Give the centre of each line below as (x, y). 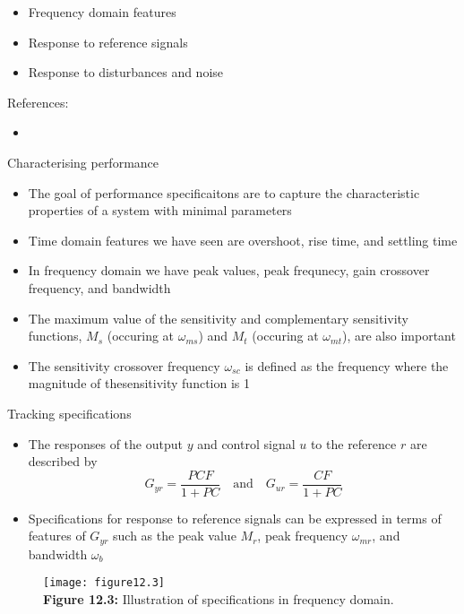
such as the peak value (175, 536)
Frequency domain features (102, 12)
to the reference (353, 443)
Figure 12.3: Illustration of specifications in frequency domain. (219, 599)
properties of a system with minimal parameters (160, 210)
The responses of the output (105, 443)
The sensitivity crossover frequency (124, 365)
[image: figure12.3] (104, 583)
